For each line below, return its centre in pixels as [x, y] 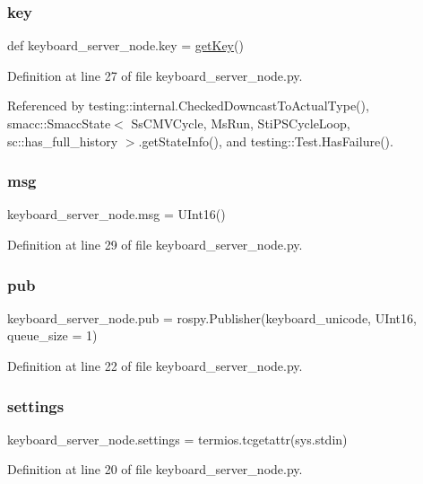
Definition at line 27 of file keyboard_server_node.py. [155, 75]
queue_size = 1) [52, 335]
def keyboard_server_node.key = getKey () [125, 45]
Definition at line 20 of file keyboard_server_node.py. [155, 469]
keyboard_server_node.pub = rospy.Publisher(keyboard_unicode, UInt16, [212, 317]
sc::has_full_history [63, 141]
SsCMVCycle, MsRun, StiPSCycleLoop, [241, 123]
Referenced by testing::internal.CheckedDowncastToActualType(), [188, 106]
